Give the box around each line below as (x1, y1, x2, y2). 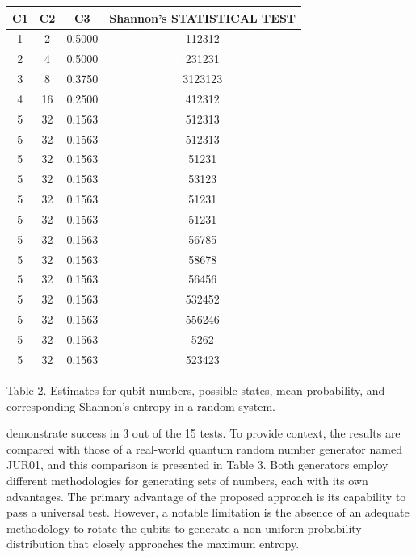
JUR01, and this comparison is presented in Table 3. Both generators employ (6, 456, 389, 473)
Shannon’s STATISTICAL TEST (109, 9, 296, 26)
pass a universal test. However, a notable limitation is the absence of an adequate (6, 504, 410, 521)
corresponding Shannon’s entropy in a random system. (6, 397, 276, 414)
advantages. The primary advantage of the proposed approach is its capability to (6, 488, 406, 505)
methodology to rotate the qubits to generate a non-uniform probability (6, 519, 362, 536)
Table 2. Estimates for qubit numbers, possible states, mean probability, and (6, 381, 385, 398)
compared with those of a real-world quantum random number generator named (6, 440, 402, 457)
